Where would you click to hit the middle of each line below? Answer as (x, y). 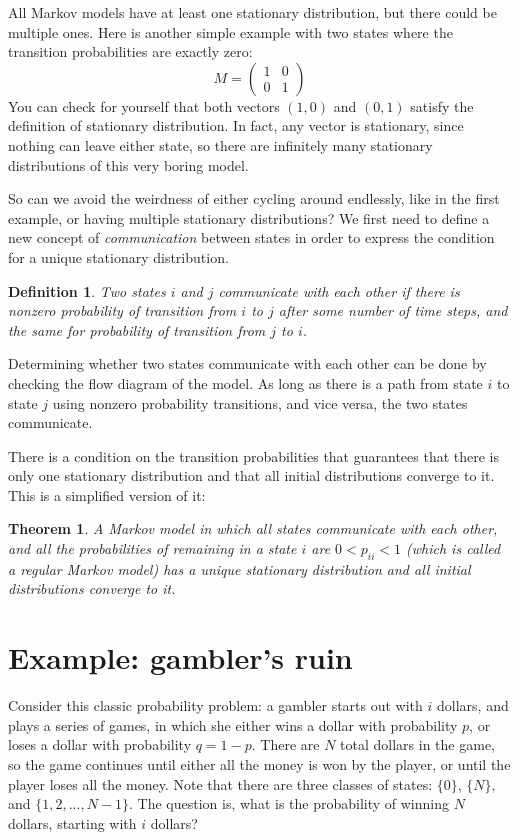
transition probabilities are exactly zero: (130, 51)
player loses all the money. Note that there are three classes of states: (220, 783)
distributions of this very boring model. (128, 164)
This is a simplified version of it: (107, 494)
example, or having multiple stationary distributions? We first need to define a (249, 217)
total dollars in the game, (417, 744)
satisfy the (442, 105)
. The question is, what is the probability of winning (289, 803)
